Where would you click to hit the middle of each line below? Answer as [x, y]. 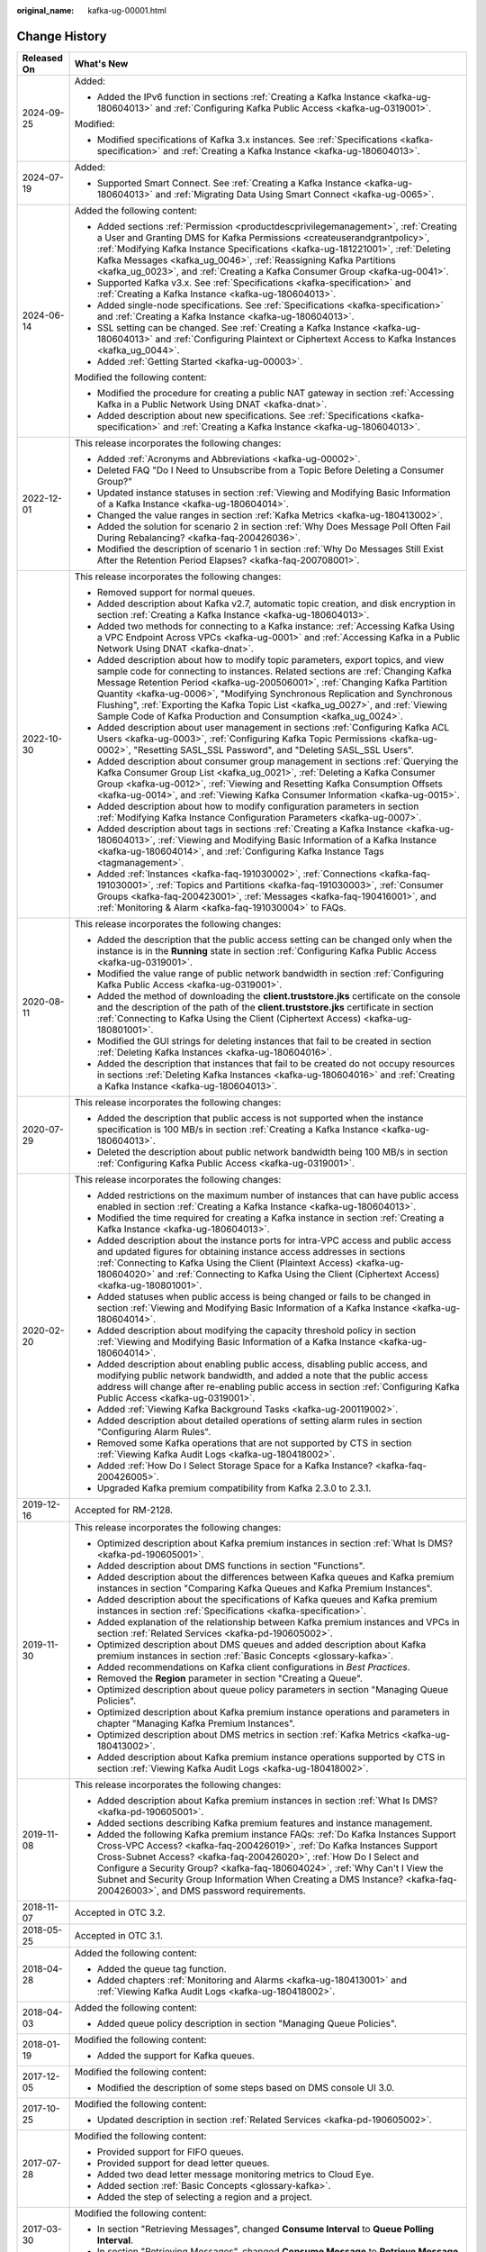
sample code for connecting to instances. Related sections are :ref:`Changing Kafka [274, 671]
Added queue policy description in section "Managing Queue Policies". [247, 2023]
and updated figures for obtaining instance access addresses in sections [251, 1251]
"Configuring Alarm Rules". [154, 1431]
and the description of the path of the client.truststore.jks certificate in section [265, 1007]
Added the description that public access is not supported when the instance [260, 1118]
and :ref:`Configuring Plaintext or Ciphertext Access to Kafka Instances [306, 339]
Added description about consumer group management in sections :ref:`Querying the [278, 761]
